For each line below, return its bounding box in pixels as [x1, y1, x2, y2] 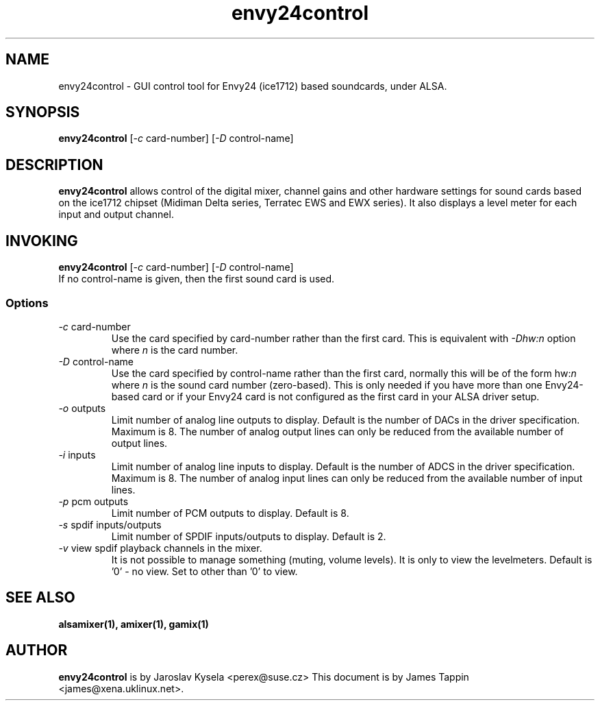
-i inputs [58, 448, 96, 461]
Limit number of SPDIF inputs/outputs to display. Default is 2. [111, 530, 386, 542]
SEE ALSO [5, 589, 75, 607]
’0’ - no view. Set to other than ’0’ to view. [111, 565, 298, 577]
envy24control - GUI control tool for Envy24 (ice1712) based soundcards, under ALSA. [58, 80, 447, 92]
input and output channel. [58, 208, 174, 221]
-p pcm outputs [58, 495, 129, 507]
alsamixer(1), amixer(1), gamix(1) [58, 618, 209, 630]
